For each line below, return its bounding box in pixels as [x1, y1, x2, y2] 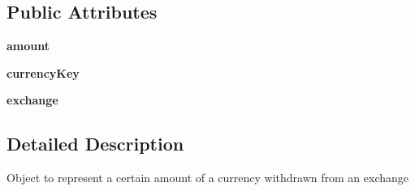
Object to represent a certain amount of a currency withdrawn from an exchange [6, 169, 409, 186]
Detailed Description [6, 131, 184, 156]
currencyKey [6, 64, 80, 81]
